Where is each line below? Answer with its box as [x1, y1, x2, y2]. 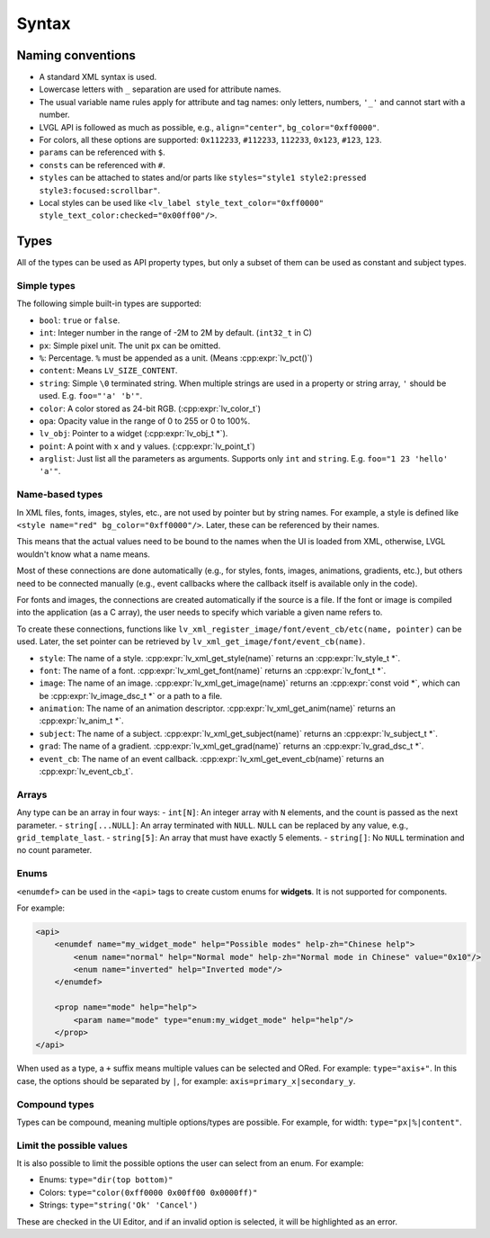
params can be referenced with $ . [39, 147, 165, 157]
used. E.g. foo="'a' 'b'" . [39, 390, 143, 401]
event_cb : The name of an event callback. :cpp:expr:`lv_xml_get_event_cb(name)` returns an [39, 753, 385, 764]
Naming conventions [16, 48, 137, 63]
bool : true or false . [39, 315, 120, 326]
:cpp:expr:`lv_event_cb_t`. [39, 766, 134, 777]
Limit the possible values [16, 1139, 128, 1152]
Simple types [16, 280, 76, 292]
